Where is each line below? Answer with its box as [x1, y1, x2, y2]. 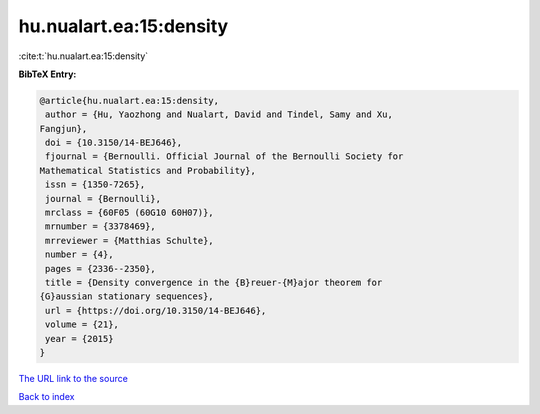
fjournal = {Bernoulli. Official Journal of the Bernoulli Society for [45, 151, 404, 162]
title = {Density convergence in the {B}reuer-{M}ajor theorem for [45, 277, 383, 288]
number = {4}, [45, 249, 114, 260]
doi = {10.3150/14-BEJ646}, [45, 137, 183, 149]
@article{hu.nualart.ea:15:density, [39, 95, 220, 106]
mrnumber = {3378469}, [45, 221, 157, 232]
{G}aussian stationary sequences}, [39, 291, 214, 302]
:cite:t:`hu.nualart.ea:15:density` [18, 50, 149, 62]
